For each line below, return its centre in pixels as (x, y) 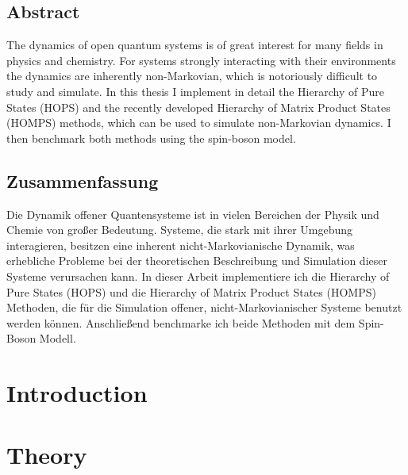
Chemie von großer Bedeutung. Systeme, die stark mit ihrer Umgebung (180, 230)
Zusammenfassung (83, 180)
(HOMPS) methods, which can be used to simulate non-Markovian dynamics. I (199, 123)
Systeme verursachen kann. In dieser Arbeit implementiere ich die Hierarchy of (198, 276)
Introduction (77, 393)
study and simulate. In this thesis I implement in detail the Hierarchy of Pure (195, 91)
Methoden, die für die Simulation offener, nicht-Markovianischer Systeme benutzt (204, 307)
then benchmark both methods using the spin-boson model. (151, 138)
